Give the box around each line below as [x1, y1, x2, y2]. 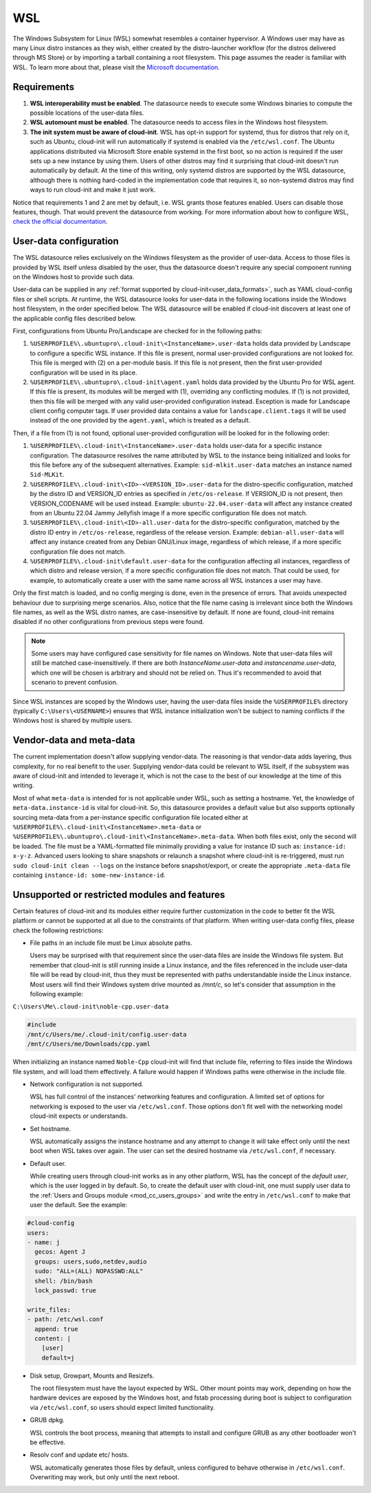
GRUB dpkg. [30, 1416, 65, 1424]
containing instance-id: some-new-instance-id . [12, 871, 166, 879]
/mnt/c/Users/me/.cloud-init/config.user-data [27, 1031, 187, 1038]
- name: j [27, 1239, 60, 1246]
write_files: [27, 1305, 71, 1314]
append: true [34, 1325, 78, 1333]
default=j [41, 1354, 75, 1362]
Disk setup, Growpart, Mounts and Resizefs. [30, 1371, 155, 1380]
